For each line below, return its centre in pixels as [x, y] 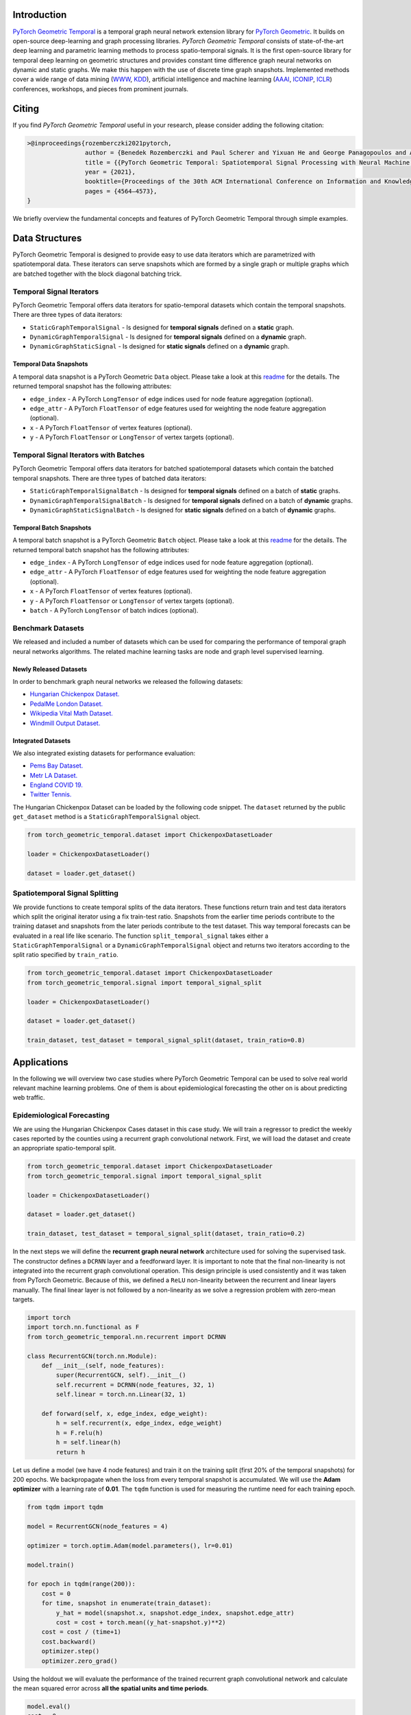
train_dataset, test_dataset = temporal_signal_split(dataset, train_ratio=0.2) [166, 1234]
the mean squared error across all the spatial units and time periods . [111, 1688]
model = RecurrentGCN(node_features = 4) [98, 1527]
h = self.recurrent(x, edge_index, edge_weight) [139, 1423]
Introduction [40, 15]
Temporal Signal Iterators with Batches [79, 455]
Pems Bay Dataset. [57, 766]
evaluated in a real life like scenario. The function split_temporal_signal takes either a [140, 936]
